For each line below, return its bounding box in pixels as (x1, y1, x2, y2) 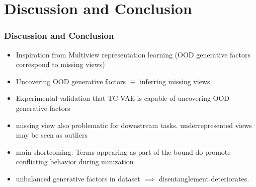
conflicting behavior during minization (16, 156, 134, 167)
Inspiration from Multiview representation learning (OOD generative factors (16, 49, 251, 59)
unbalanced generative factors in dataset (16, 173, 140, 183)
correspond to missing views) (16, 59, 105, 70)
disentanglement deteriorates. (159, 173, 249, 183)
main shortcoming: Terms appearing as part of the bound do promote (16, 146, 231, 157)
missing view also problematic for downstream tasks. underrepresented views (16, 119, 252, 130)
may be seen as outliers (16, 130, 88, 140)
